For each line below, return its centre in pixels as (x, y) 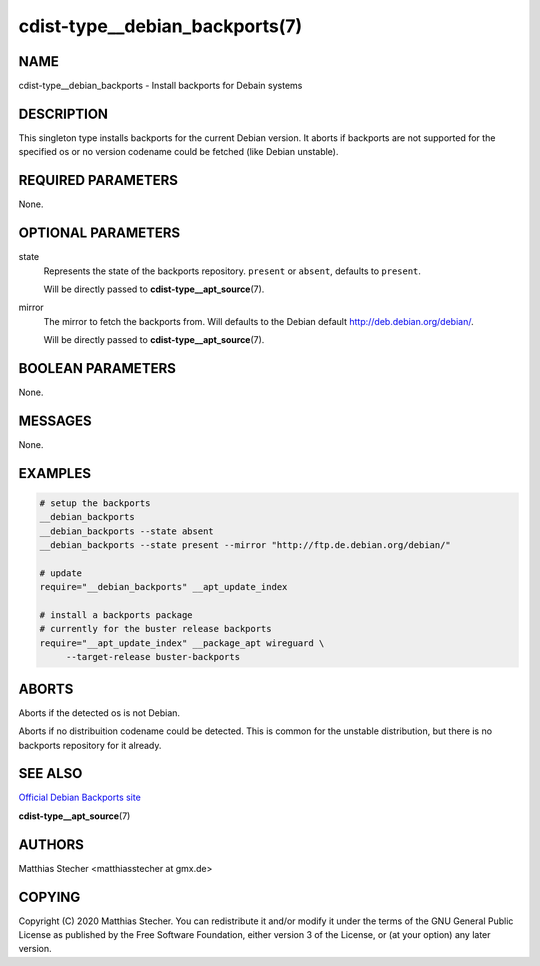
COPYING (49, 896)
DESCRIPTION (63, 113)
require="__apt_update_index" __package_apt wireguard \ (182, 643)
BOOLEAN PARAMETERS (97, 368)
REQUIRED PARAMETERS (98, 180)
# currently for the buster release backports (155, 629)
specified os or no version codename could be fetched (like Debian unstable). (178, 152)
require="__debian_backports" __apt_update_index (163, 587)
